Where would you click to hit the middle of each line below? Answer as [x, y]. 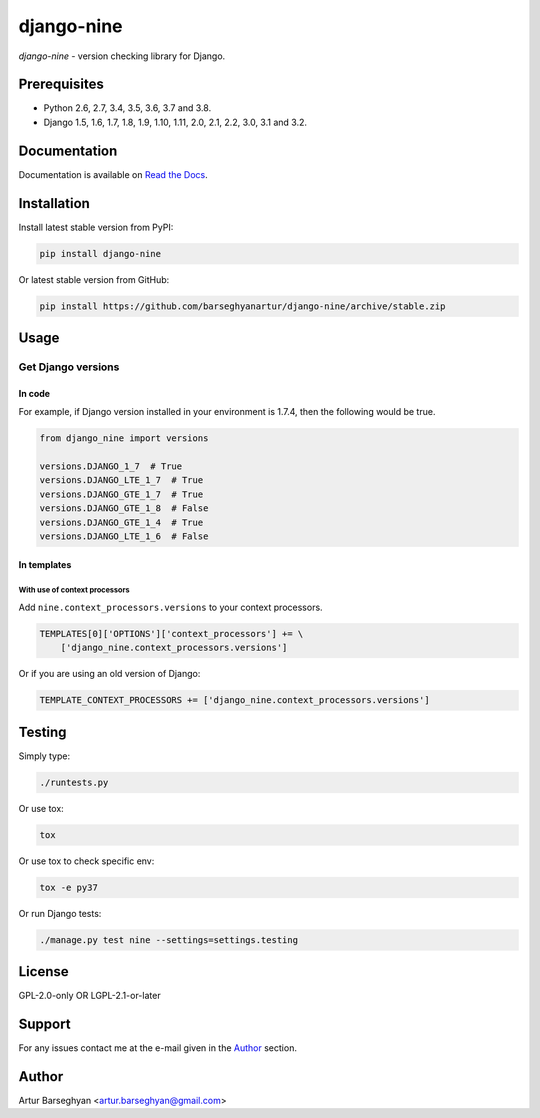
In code [34, 393]
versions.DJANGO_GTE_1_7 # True [121, 494]
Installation [54, 203]
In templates [45, 565]
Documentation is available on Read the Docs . [113, 174]
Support [44, 1023]
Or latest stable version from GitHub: [94, 279]
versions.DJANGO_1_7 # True [111, 466]
